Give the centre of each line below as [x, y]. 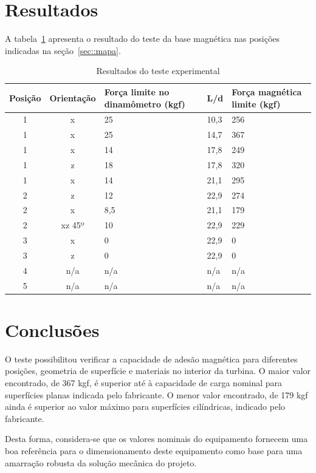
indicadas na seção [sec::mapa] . [63, 50]
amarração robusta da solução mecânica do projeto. [101, 462]
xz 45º [73, 225]
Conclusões [52, 329]
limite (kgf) [256, 104]
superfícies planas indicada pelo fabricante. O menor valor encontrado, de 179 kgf [156, 394]
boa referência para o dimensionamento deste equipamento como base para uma [154, 451]
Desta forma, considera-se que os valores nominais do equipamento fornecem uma [156, 439]
